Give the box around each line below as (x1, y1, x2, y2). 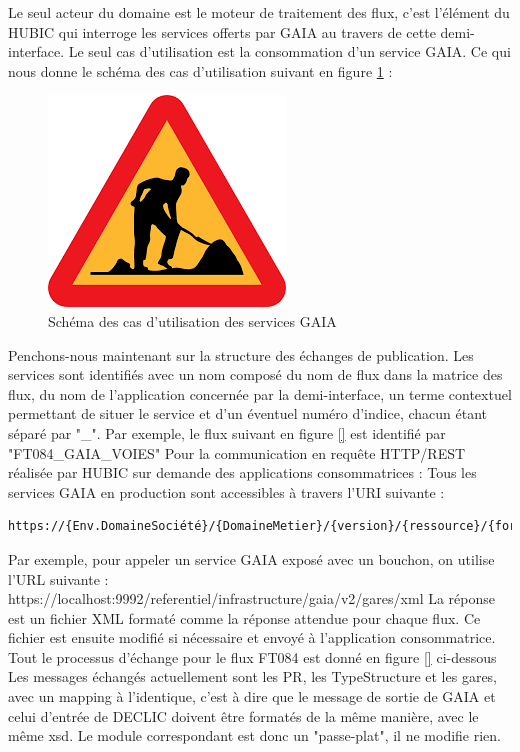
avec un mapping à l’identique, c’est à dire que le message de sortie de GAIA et (8, 686, 496, 707)
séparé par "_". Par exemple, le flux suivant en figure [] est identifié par (8, 422, 446, 443)
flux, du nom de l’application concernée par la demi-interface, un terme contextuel (8, 383, 512, 404)
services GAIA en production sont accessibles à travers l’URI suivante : (8, 481, 445, 502)
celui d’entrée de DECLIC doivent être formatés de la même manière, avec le (8, 705, 479, 726)
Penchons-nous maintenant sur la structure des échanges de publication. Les (8, 344, 474, 365)
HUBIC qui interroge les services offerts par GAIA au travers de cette (8, 21, 436, 42)
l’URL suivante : (8, 568, 109, 589)
